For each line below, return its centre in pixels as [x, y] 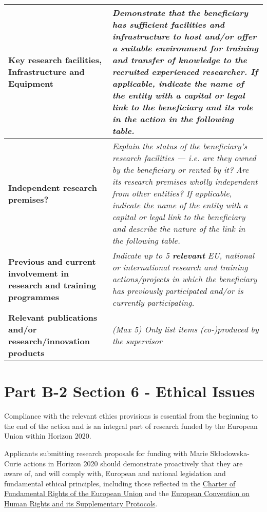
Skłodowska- [230, 453]
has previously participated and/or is [178, 291]
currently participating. [153, 302]
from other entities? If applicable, [172, 193]
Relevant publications [53, 317]
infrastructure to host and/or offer [184, 36]
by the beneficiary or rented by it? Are [180, 170]
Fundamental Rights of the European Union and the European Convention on [127, 493]
